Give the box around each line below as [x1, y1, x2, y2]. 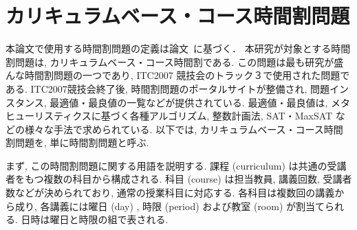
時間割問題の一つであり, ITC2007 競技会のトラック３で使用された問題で [24, 68, 350, 82]
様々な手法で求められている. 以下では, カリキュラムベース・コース [24, 122, 324, 136]
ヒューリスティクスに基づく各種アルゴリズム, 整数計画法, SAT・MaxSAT [6, 108, 333, 123]
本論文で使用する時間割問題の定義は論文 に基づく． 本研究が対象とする [6, 41, 332, 56]
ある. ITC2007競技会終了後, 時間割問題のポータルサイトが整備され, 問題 [6, 81, 329, 95]
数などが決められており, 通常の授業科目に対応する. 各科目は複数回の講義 [6, 185, 335, 200]
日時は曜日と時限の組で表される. [21, 212, 169, 227]
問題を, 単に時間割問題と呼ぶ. [14, 135, 149, 150]
